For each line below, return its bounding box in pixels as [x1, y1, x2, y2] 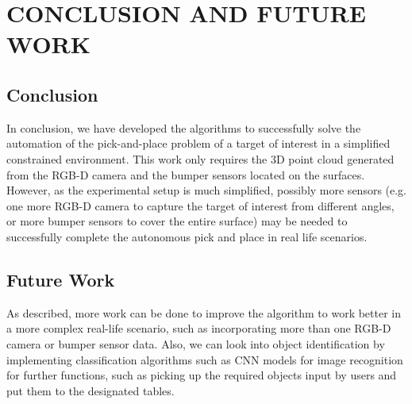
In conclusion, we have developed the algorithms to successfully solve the [6, 119, 361, 136]
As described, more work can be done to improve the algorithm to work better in [6, 304, 402, 321]
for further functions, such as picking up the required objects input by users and [6, 367, 397, 383]
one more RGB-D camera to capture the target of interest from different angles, [6, 197, 395, 214]
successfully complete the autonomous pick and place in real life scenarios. [6, 228, 368, 244]
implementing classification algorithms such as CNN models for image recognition [6, 351, 403, 367]
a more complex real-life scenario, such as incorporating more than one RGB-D [6, 320, 391, 337]
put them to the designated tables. [6, 382, 175, 398]
